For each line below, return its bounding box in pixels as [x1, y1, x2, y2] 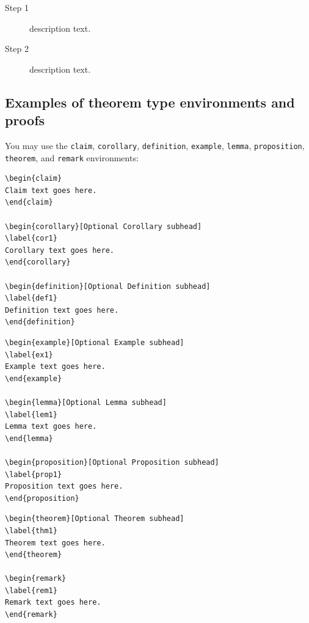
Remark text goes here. [5, 598, 101, 607]
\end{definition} [5, 318, 75, 327]
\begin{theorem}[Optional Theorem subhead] [5, 514, 184, 523]
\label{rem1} [5, 586, 57, 595]
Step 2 [5, 42, 29, 55]
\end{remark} [5, 610, 57, 619]
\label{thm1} [5, 526, 57, 535]
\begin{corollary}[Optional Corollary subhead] [5, 222, 202, 231]
